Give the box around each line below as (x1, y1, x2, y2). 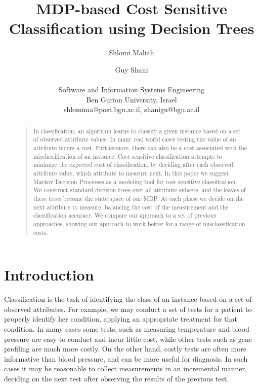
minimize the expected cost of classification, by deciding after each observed (33, 160, 233, 169)
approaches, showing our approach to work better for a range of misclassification (33, 219, 245, 228)
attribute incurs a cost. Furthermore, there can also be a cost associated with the (33, 143, 247, 152)
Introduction (4, 264, 94, 285)
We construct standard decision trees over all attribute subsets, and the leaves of (33, 186, 246, 194)
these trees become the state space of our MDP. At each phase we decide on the (33, 194, 244, 202)
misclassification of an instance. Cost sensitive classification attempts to (33, 152, 222, 160)
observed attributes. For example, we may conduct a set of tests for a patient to (4, 303, 252, 314)
